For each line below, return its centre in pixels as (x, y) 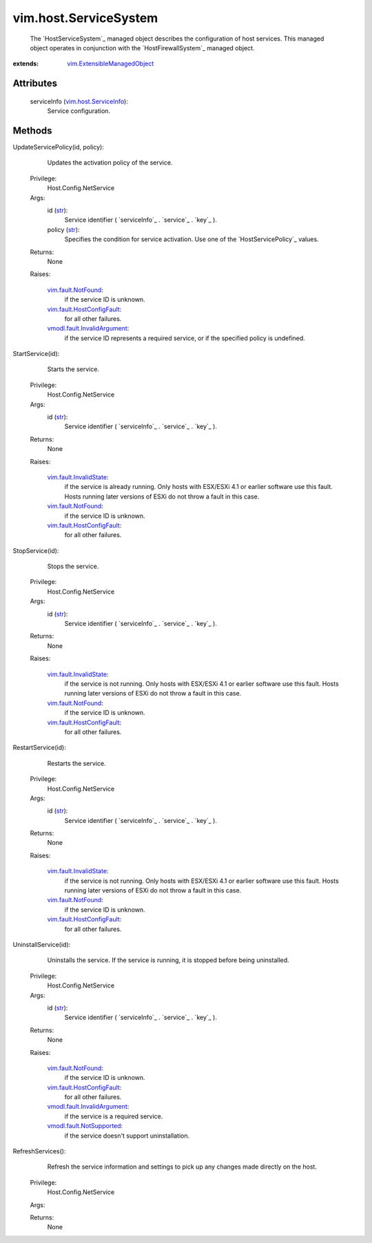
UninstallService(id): (42, 944)
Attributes (35, 84)
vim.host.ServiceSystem (85, 18)
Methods (32, 130)
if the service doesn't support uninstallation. (127, 1136)
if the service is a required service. (114, 1116)
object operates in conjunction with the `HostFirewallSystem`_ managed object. (142, 48)
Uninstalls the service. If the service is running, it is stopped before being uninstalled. (168, 960)
